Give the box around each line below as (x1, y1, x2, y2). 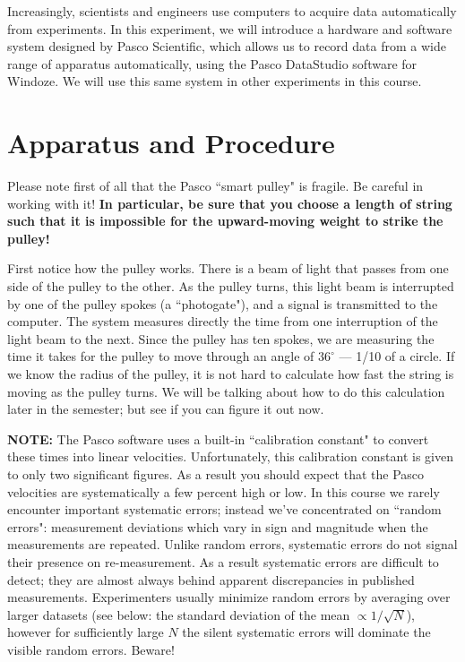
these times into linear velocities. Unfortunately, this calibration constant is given (7, 447, 453, 466)
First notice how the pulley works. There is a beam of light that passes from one (7, 259, 449, 278)
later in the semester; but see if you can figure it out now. (7, 400, 324, 418)
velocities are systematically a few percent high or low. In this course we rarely (7, 482, 440, 501)
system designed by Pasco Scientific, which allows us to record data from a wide (7, 37, 446, 56)
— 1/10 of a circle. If (339, 347, 455, 365)
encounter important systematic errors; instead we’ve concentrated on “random (7, 500, 442, 519)
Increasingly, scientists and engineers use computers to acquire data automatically (7, 2, 457, 20)
